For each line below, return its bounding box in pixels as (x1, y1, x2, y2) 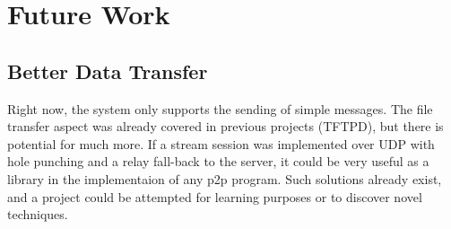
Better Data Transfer (7, 57, 208, 84)
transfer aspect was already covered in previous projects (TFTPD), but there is (7, 117, 444, 136)
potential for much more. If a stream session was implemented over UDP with (7, 134, 435, 153)
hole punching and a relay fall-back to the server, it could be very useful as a (7, 152, 429, 171)
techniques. (7, 205, 68, 224)
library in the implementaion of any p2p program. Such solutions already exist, (7, 169, 442, 188)
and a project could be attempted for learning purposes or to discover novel (7, 187, 422, 206)
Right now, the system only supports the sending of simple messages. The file (7, 99, 433, 118)
